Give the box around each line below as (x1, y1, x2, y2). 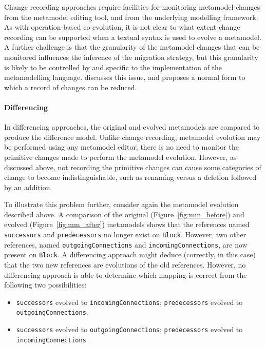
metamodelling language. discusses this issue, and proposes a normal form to (4, 72, 245, 83)
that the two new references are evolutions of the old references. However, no (4, 259, 246, 270)
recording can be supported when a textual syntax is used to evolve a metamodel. (4, 31, 261, 42)
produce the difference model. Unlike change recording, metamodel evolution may (4, 131, 261, 142)
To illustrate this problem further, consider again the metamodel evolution (4, 199, 239, 210)
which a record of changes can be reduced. (4, 81, 137, 92)
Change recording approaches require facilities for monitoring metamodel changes (4, 2, 260, 12)
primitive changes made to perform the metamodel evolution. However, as (4, 151, 237, 162)
